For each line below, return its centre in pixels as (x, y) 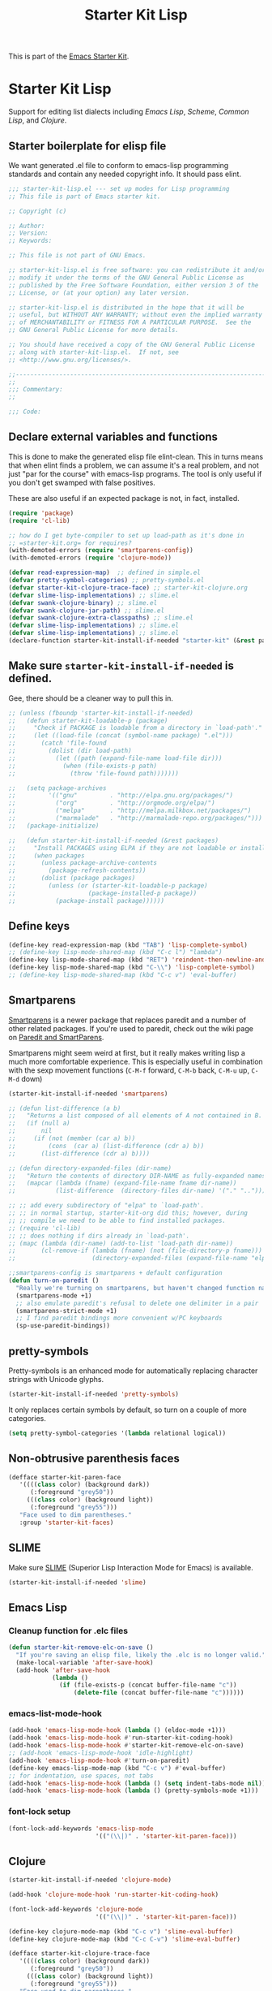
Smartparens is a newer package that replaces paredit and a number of (127, 1020)
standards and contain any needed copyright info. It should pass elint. (125, 174)
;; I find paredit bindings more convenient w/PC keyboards (119, 1318)
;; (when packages (47, 855)
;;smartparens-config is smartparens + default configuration (115, 1273)
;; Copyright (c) (38, 211)
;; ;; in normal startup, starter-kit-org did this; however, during (128, 1213)
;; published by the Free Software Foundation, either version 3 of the (134, 285)
